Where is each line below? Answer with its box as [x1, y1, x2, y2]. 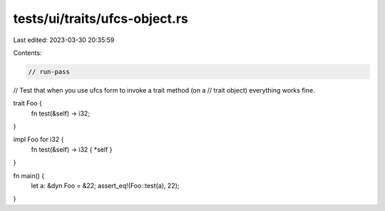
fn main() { [13, 171, 45, 180]
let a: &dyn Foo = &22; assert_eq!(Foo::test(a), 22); [31, 182, 180, 190]
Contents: [13, 48, 42, 57]
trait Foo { [13, 99, 43, 108]
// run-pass [28, 68, 71, 76]
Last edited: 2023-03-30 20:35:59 [13, 36, 115, 44]
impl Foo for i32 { [13, 135, 64, 144]
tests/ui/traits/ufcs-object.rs [13, 11, 189, 26]
